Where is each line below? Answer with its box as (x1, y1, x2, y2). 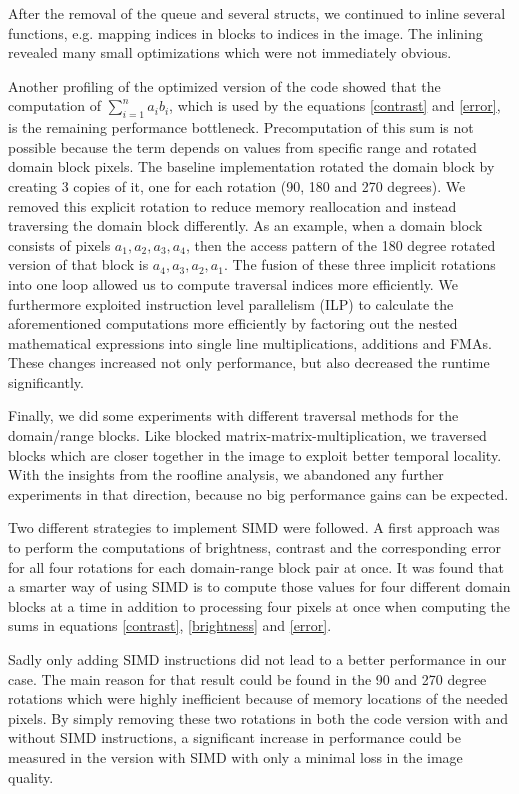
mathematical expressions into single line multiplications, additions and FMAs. (8, 332, 492, 353)
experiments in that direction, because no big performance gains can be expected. (8, 483, 509, 504)
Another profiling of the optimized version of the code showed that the (8, 75, 441, 96)
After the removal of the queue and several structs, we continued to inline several (8, 3, 506, 23)
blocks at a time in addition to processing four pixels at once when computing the (8, 595, 511, 616)
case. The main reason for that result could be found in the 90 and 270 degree (8, 668, 487, 689)
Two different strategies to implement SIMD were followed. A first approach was (8, 517, 500, 538)
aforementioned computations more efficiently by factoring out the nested (8, 313, 458, 334)
